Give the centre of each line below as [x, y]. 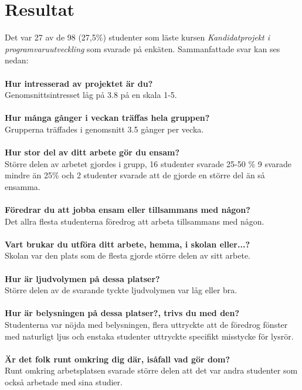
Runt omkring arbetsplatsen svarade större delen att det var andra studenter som [151, 370]
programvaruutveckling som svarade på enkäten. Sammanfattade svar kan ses [142, 48]
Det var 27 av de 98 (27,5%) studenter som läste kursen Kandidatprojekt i [138, 37]
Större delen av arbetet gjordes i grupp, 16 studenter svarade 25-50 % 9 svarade [148, 163]
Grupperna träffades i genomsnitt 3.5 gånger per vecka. [104, 129]
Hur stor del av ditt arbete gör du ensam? [92, 152]
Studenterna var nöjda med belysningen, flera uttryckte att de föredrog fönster [146, 324]
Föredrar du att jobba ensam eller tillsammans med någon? [128, 210]
